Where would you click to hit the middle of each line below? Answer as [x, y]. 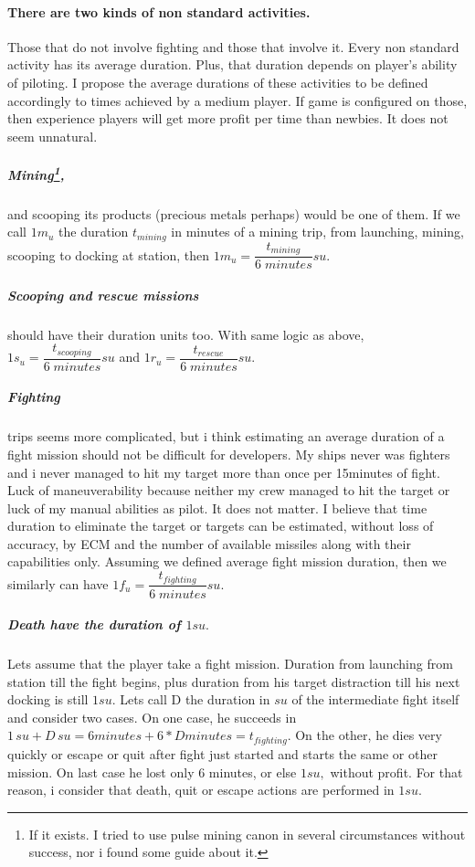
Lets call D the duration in [195, 699]
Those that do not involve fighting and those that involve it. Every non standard [233, 46]
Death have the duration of [94, 624]
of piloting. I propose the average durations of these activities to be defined [218, 82]
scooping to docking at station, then [109, 254]
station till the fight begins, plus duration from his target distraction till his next [234, 681]
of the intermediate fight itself [375, 699]
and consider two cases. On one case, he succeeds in [152, 717]
